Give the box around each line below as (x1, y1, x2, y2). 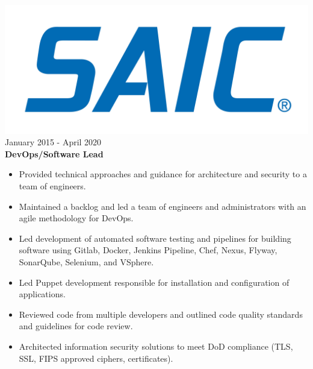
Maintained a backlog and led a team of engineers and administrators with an (19, 200, 306, 212)
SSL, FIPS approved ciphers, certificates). (19, 352, 173, 364)
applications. (19, 288, 66, 300)
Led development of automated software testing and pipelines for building (19, 232, 291, 244)
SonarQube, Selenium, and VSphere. (19, 255, 154, 268)
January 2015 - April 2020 (5, 136, 102, 148)
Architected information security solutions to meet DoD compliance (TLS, (19, 339, 293, 352)
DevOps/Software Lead (5, 147, 104, 160)
